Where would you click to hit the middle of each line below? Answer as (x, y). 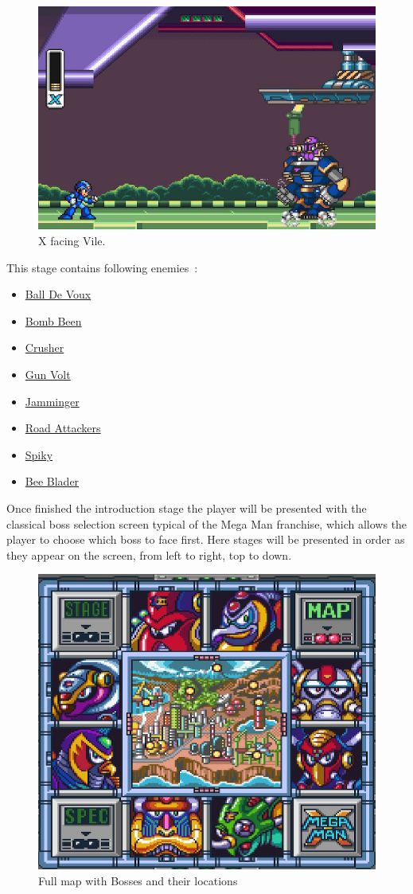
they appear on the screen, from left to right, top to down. (149, 554)
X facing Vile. (72, 241)
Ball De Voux (58, 294)
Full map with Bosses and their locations (138, 880)
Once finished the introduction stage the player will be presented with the (187, 508)
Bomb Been (53, 320)
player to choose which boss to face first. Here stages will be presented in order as (206, 539)
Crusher (45, 347)
